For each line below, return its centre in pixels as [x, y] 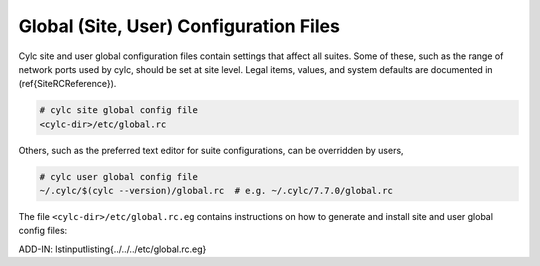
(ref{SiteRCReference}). [67, 84]
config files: [43, 231]
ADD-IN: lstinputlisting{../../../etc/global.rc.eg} [112, 249]
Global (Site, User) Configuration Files [179, 26]
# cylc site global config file [119, 110]
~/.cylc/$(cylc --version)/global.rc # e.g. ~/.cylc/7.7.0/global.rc [216, 191]
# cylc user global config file [119, 176]
